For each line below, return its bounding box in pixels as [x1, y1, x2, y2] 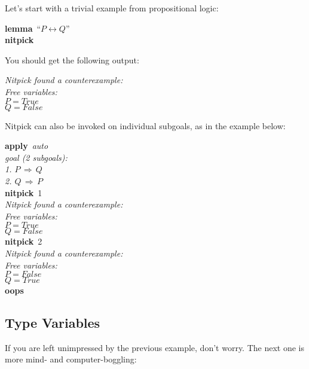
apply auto [5, 139, 48, 152]
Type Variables [5, 313, 100, 332]
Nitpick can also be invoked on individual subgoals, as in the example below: [5, 119, 286, 132]
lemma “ [5, 22, 41, 34]
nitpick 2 [5, 235, 42, 248]
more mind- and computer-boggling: [5, 353, 137, 365]
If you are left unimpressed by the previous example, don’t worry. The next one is [5, 341, 305, 353]
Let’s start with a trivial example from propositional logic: [5, 2, 219, 14]
